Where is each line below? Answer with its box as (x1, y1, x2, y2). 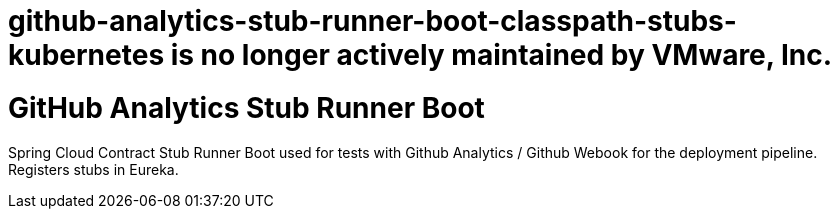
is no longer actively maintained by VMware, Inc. (170, 38, 833, 72)
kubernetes (8, 38, 165, 72)
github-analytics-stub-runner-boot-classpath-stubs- (8, 4, 737, 38)
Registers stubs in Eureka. (8, 160, 179, 178)
